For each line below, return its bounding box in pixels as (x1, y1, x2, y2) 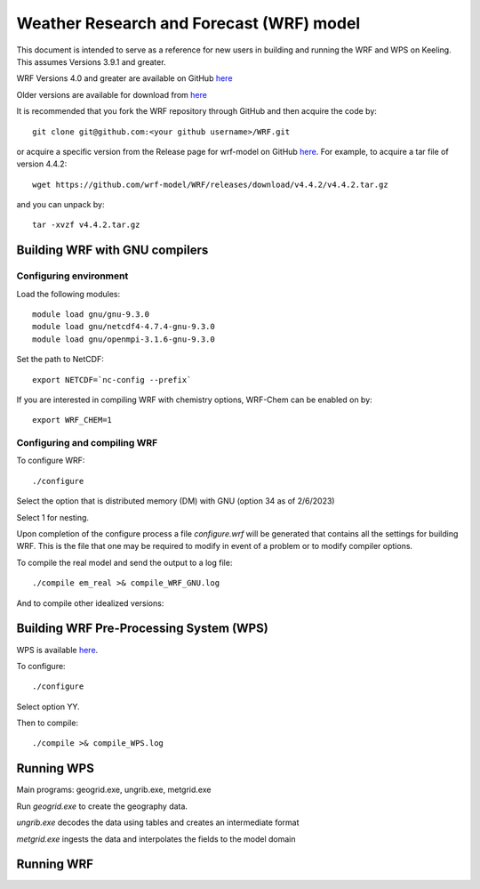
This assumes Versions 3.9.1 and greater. (16, 56, 166, 67)
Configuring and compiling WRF (16, 437, 158, 449)
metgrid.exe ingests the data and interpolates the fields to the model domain (16, 833, 297, 845)
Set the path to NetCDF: (16, 354, 104, 365)
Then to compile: (16, 717, 79, 729)
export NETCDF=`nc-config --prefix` (32, 375, 192, 384)
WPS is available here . (16, 644, 99, 655)
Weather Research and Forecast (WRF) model (16, 13, 361, 33)
